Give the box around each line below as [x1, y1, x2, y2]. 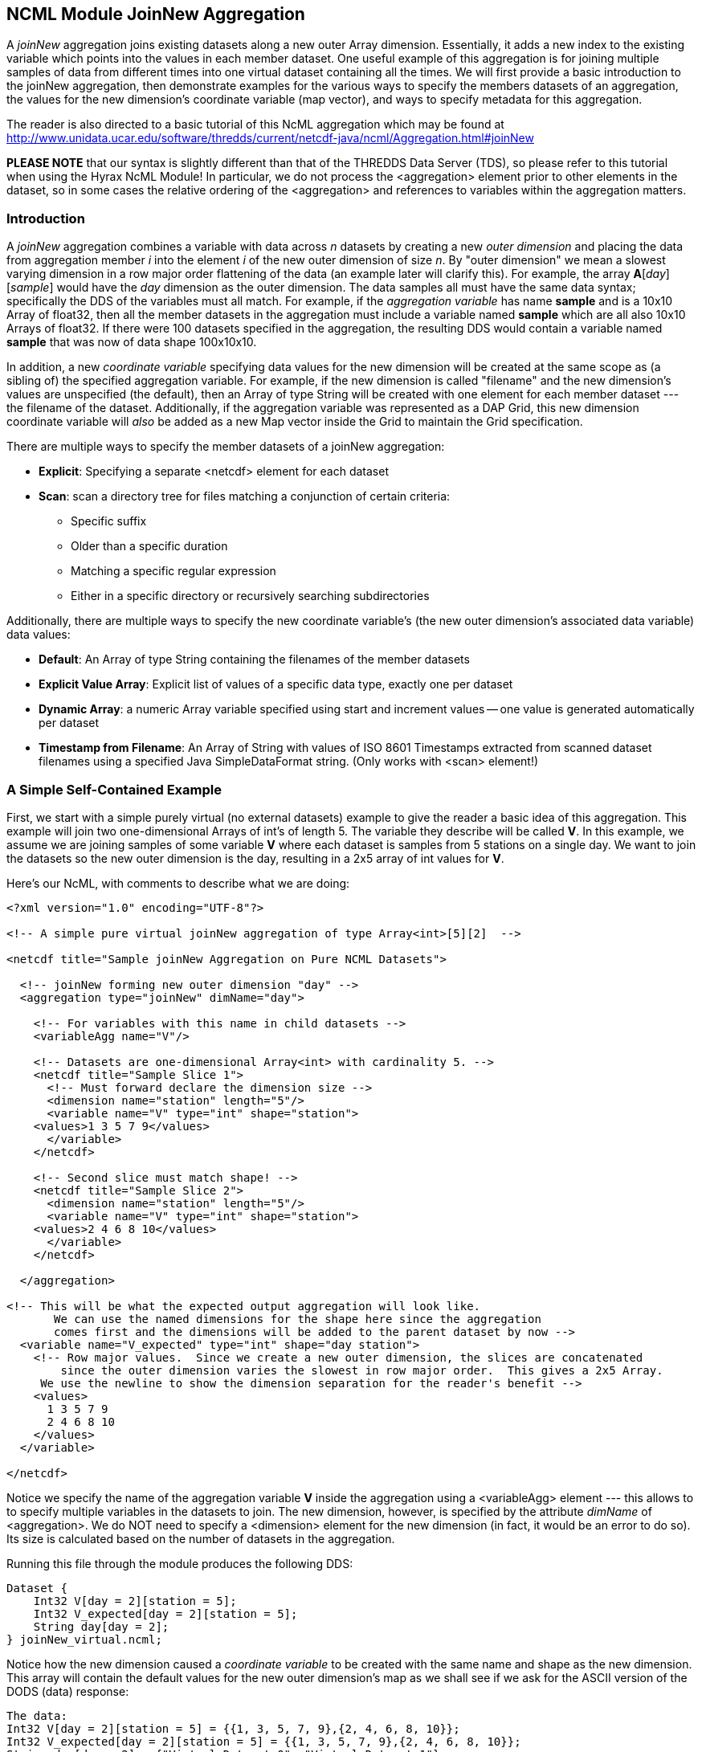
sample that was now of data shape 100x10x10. [6, 335, 257, 349]
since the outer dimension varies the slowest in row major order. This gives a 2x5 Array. [60, 1363, 663, 1377]
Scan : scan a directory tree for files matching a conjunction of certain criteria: [39, 489, 451, 504]
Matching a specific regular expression [71, 564, 276, 578]
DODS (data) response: [6, 1684, 129, 1698]
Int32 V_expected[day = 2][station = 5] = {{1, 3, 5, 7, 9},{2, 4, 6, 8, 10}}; [6, 1734, 521, 1748]
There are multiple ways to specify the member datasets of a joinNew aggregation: [6, 439, 445, 454]
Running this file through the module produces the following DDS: [6, 1556, 353, 1570]
